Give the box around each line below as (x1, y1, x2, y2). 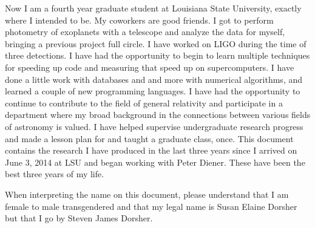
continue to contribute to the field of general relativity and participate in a (5, 96, 283, 109)
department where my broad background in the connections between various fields (5, 108, 311, 121)
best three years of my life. (5, 168, 104, 180)
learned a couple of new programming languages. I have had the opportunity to (5, 85, 300, 97)
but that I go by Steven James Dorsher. (5, 212, 153, 224)
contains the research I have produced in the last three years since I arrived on (5, 144, 297, 157)
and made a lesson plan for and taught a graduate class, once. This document (5, 132, 294, 145)
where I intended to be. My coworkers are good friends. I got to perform (5, 13, 274, 26)
